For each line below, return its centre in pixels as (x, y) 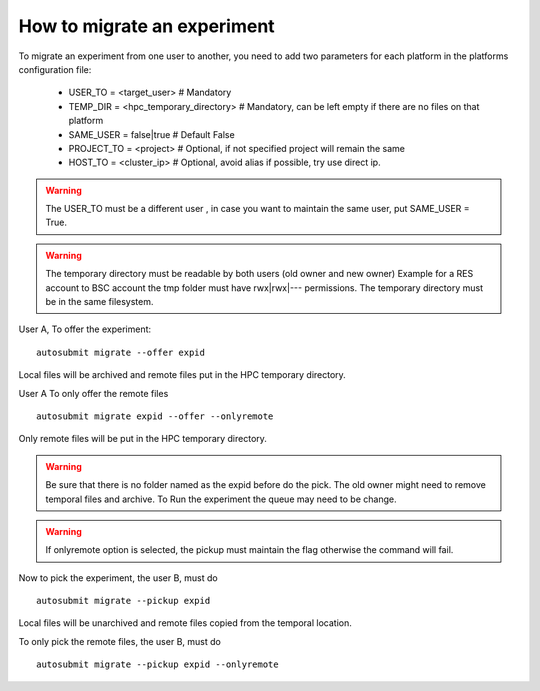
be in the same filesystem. (99, 302)
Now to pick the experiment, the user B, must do (118, 577)
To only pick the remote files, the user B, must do (120, 641)
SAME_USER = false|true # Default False (151, 134)
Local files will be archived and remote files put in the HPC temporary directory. (182, 375)
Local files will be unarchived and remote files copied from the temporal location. (185, 623)
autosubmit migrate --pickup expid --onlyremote (157, 664)
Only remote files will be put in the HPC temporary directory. (142, 439)
